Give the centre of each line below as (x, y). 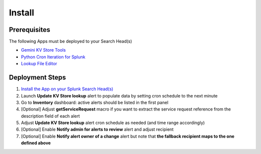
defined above (36, 143)
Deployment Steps (37, 77)
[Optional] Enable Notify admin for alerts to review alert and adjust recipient (97, 129)
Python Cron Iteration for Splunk (53, 57)
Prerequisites (29, 30)
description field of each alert (51, 116)
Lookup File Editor (39, 64)
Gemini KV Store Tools (43, 50)
